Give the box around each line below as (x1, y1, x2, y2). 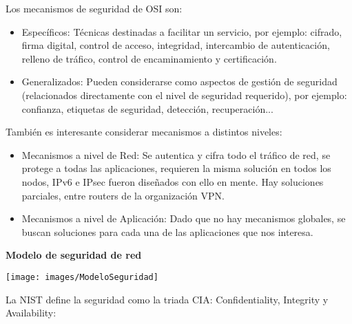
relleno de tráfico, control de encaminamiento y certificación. (21, 51, 277, 65)
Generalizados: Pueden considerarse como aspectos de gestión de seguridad (21, 74, 338, 89)
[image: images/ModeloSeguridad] (6, 272, 158, 282)
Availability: (6, 305, 56, 320)
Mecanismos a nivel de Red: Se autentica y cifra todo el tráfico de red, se (21, 147, 331, 162)
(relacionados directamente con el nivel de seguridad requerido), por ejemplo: (21, 87, 347, 102)
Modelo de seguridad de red (6, 248, 142, 262)
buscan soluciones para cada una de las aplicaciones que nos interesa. (21, 224, 313, 239)
